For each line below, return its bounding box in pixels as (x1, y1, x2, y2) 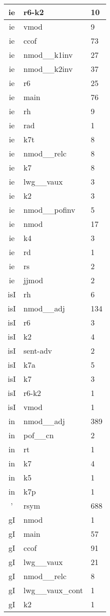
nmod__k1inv (23, 49, 73, 60)
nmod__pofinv (23, 204, 76, 215)
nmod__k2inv (23, 63, 73, 74)
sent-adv (23, 345, 52, 356)
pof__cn (23, 429, 54, 441)
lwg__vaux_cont (23, 584, 83, 596)
